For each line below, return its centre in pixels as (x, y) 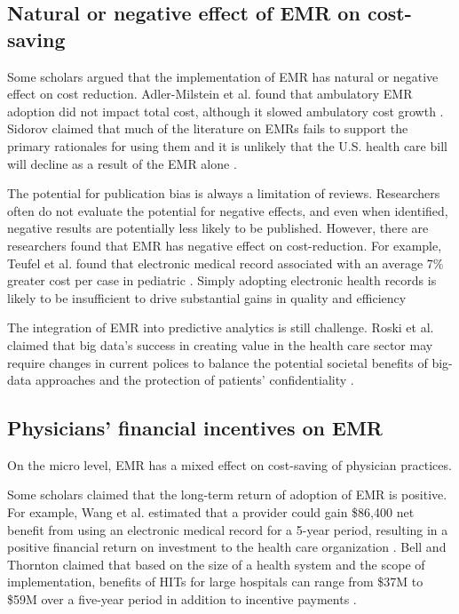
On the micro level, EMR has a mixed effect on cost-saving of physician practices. (229, 464)
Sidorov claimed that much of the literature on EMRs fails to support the (208, 128)
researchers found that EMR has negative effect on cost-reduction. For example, (225, 245)
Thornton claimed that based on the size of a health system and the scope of (216, 564)
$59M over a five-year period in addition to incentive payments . (182, 599)
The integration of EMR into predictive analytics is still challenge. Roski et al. (221, 327)
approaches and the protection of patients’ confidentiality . (194, 380)
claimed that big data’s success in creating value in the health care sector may (220, 344)
